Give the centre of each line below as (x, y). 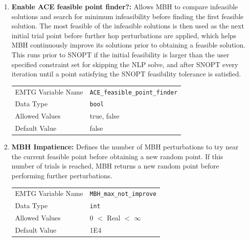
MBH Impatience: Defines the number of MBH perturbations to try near (125, 147)
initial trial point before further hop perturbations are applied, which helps (124, 35)
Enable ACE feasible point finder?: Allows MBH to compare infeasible (125, 6)
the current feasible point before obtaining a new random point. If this (117, 156)
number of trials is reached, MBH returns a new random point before (115, 166)
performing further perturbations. (62, 176)
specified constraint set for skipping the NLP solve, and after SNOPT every (125, 64)
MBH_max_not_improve (123, 194)
